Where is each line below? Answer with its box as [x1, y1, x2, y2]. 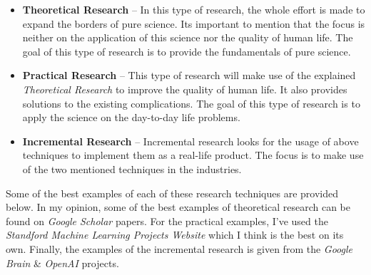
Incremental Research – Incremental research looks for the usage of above [22, 133, 359, 148]
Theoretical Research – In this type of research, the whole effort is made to [22, 2, 365, 16]
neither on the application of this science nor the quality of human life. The [22, 30, 353, 45]
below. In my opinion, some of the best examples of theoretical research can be [6, 199, 350, 214]
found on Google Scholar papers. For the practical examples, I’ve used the [6, 213, 328, 228]
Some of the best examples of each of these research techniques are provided [6, 185, 338, 200]
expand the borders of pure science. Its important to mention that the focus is [22, 16, 365, 31]
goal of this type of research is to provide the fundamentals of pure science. [22, 43, 351, 58]
